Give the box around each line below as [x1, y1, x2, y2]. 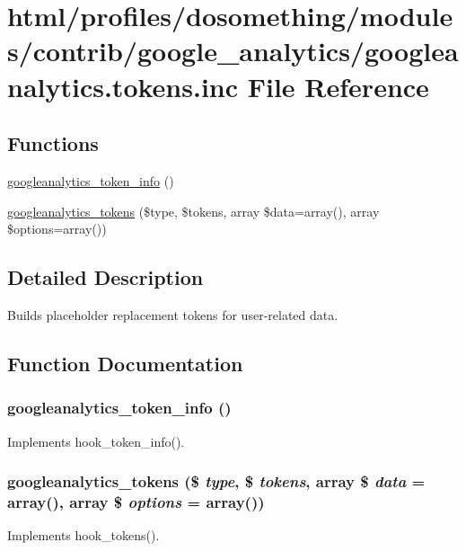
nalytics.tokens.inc [7, 67, 239, 104]
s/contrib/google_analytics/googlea [7, 32, 459, 69]
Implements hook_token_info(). [7, 431, 185, 450]
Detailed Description [7, 263, 204, 291]
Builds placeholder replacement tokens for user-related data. [7, 305, 339, 324]
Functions [7, 129, 99, 157]
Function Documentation [7, 349, 243, 377]
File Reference [247, 67, 429, 104]
